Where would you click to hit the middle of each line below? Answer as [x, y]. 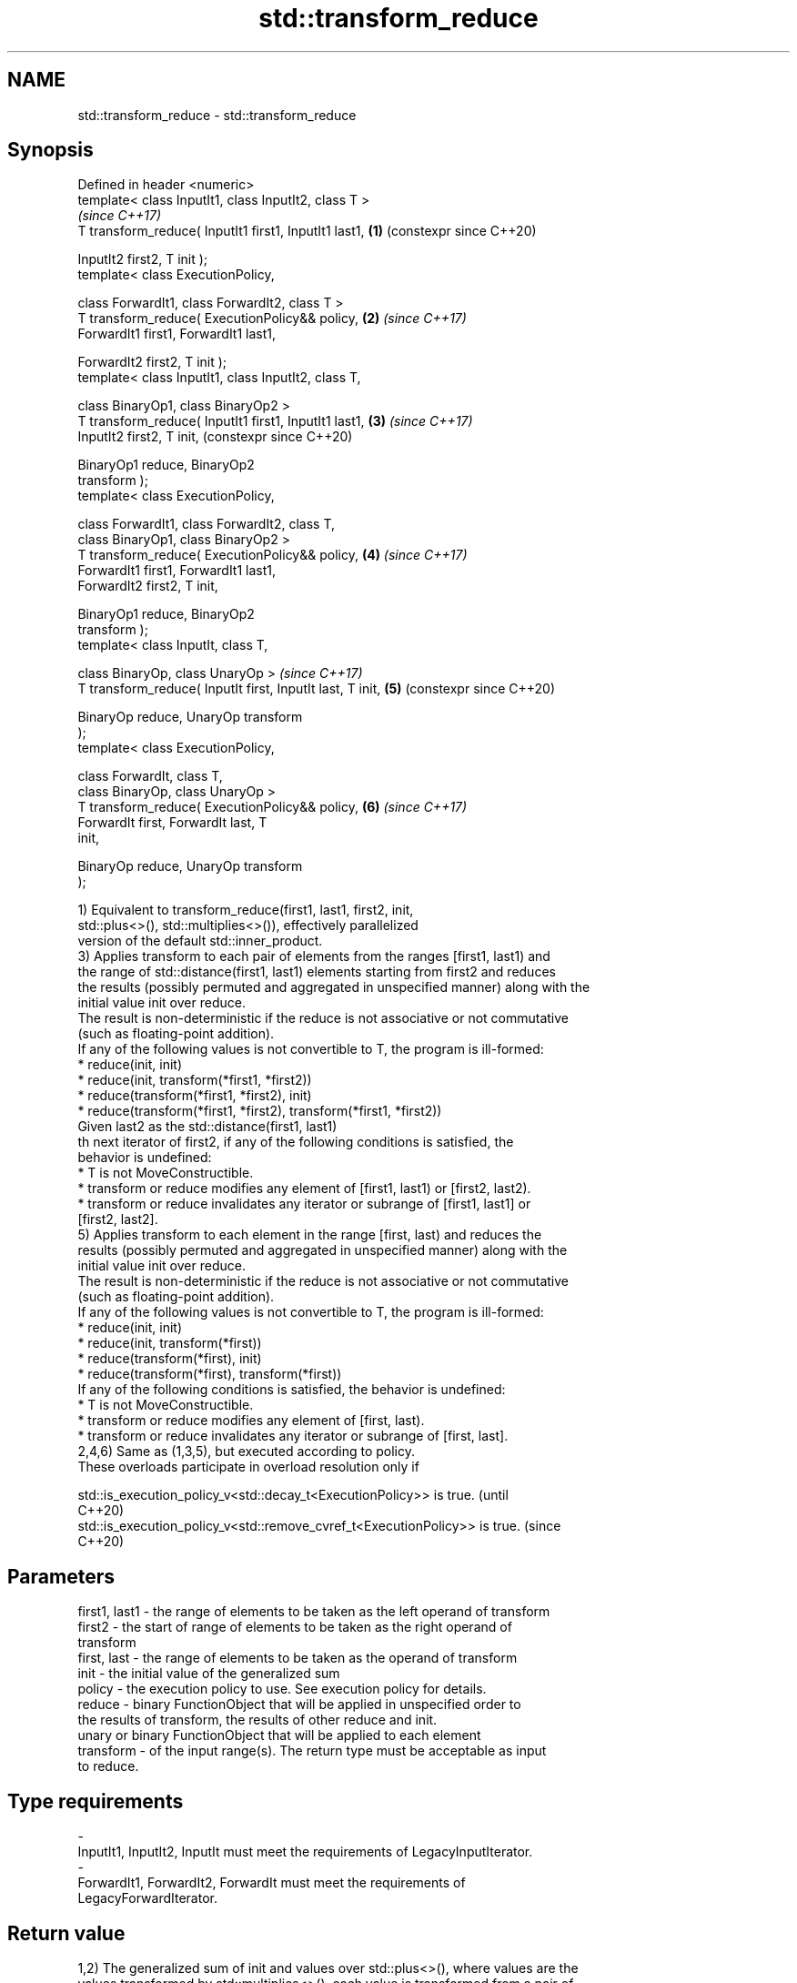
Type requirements [96, 1801]
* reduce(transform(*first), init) [170, 1359]
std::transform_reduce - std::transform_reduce [217, 115]
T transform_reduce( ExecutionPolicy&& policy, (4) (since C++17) [272, 555]
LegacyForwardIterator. [147, 1898]
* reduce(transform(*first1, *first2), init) [195, 1096]
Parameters [61, 1576]
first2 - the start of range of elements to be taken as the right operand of [295, 1627]
